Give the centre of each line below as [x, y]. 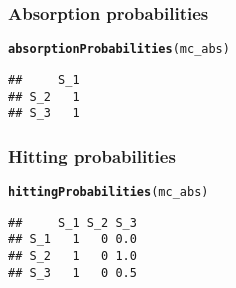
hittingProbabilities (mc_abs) [108, 192]
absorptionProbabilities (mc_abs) [119, 49]
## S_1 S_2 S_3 [72, 222]
